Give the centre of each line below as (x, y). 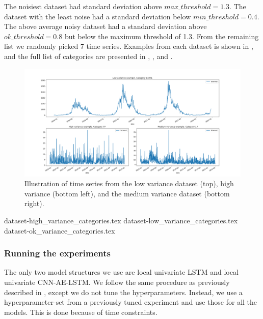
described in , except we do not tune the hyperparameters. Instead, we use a (123, 292)
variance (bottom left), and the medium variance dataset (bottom (127, 193)
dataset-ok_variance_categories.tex (60, 230)
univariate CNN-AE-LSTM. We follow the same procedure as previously (117, 282)
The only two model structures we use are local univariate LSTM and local (121, 272)
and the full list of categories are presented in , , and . (88, 56)
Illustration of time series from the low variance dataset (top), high (129, 183)
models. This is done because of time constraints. (81, 312)
